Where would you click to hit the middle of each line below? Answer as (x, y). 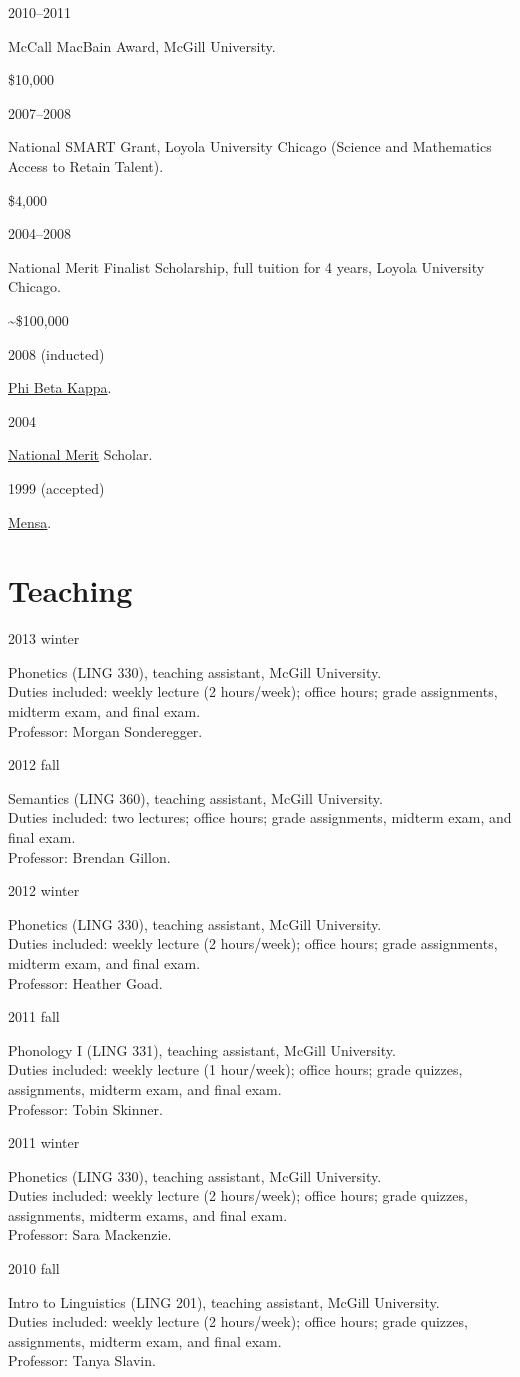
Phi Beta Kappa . (60, 387)
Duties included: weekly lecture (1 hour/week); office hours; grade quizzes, (235, 1069)
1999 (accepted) (56, 487)
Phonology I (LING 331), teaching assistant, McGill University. (202, 1049)
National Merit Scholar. (80, 454)
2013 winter (44, 638)
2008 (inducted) (56, 353)
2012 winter (44, 890)
